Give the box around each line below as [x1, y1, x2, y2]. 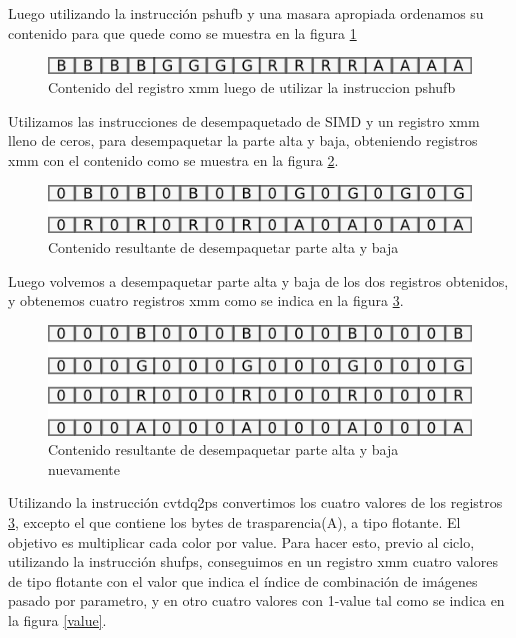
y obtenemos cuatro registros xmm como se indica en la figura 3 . [8, 290, 404, 311]
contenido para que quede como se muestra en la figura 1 [8, 22, 357, 43]
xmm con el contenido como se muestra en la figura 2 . [8, 150, 339, 171]
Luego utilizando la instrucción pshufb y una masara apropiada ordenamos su [8, 3, 484, 23]
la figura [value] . [8, 609, 107, 630]
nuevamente [48, 458, 120, 479]
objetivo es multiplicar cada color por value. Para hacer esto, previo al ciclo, [8, 531, 475, 552]
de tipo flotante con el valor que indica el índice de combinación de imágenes [8, 570, 478, 591]
